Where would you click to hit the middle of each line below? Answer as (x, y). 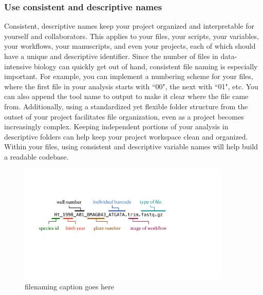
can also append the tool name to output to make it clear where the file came (126, 96)
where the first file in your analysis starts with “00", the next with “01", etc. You (131, 86)
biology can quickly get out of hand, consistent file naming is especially (146, 66)
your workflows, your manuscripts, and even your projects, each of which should (130, 46)
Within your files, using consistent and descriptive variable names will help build (131, 146)
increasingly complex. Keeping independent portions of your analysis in (116, 126)
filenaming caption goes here (69, 286)
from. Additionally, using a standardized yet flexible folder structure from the (126, 106)
